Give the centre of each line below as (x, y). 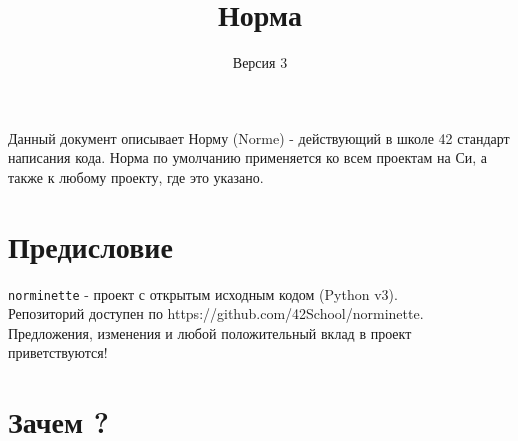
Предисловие (90, 245)
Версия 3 (260, 62)
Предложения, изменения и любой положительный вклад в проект (210, 332)
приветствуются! (58, 352)
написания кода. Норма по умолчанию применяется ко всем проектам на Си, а (247, 157)
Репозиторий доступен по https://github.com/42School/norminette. (216, 313)
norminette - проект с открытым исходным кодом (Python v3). (203, 293)
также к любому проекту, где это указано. (136, 176)
